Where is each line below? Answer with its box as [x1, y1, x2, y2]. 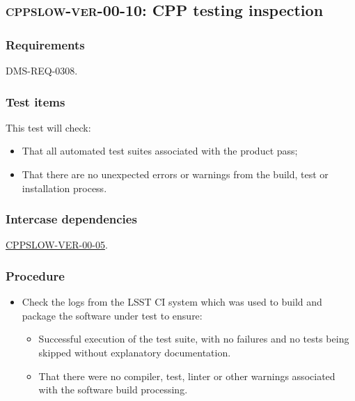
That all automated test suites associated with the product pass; [22, 143, 298, 158]
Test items [6, 93, 65, 110]
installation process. [22, 180, 107, 195]
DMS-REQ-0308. [6, 63, 78, 77]
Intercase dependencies [6, 210, 137, 228]
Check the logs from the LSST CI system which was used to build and [22, 294, 322, 309]
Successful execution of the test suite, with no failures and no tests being [38, 331, 349, 346]
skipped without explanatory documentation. [38, 345, 231, 359]
